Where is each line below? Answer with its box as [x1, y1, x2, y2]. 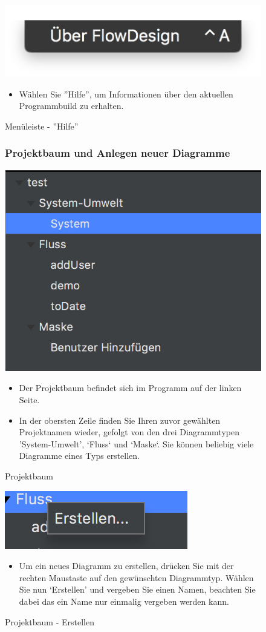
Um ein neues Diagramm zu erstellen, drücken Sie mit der [19, 559, 234, 572]
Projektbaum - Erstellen [5, 615, 94, 628]
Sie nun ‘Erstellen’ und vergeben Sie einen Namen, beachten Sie [19, 583, 256, 596]
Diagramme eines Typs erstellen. [19, 449, 140, 462]
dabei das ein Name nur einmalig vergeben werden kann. [19, 594, 229, 607]
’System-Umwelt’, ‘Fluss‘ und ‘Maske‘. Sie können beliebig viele [19, 437, 254, 450]
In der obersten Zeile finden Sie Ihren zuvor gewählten [19, 413, 221, 426]
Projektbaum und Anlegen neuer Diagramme [5, 145, 230, 160]
